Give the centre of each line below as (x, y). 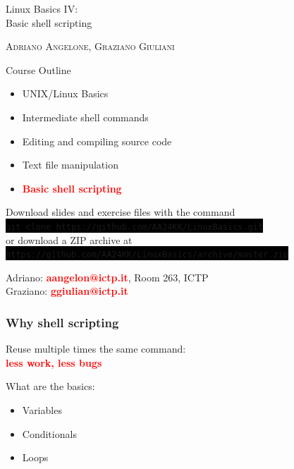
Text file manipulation (70, 165)
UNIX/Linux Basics (65, 93)
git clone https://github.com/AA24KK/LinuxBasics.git (135, 227)
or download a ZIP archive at (69, 239)
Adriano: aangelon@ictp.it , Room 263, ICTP (107, 277)
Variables (42, 410)
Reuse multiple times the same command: (96, 349)
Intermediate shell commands (85, 117)
